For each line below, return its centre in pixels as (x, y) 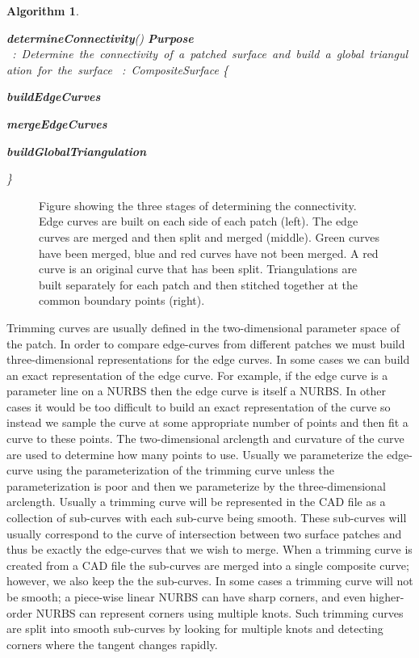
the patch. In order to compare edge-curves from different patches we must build (206, 343)
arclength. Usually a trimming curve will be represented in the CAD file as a (196, 502)
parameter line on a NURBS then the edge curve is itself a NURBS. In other (197, 391)
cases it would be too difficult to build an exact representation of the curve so (199, 406)
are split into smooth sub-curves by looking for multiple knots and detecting (195, 628)
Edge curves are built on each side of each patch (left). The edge (199, 221)
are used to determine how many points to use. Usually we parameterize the (195, 454)
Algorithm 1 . (43, 11)
